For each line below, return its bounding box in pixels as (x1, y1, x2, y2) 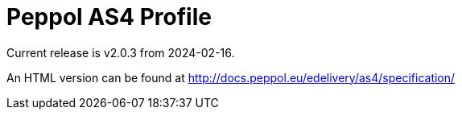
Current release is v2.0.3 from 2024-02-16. (6, 45, 235, 60)
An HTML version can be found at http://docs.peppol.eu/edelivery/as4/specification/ (6, 70, 456, 85)
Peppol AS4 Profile (6, 3, 212, 31)
